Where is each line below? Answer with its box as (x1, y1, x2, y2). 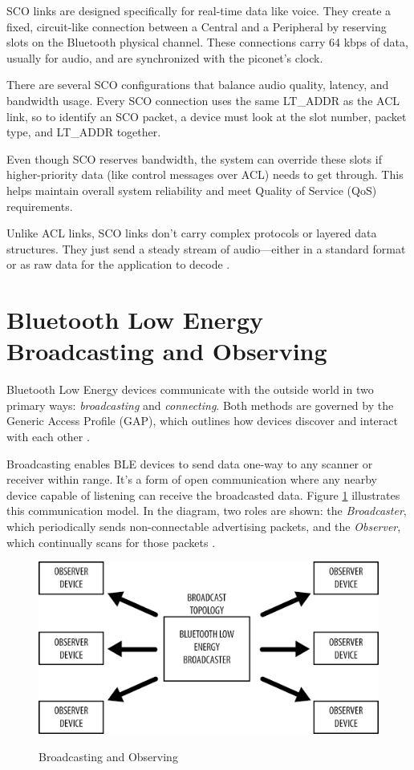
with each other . (6, 428, 90, 444)
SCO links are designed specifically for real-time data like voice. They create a (6, 2, 392, 18)
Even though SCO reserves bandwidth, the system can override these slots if (6, 150, 382, 167)
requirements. (6, 197, 73, 214)
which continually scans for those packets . (6, 533, 216, 550)
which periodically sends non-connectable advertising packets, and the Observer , (6, 517, 401, 534)
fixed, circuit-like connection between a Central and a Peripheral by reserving (6, 18, 387, 34)
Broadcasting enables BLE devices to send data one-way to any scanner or (6, 455, 373, 472)
